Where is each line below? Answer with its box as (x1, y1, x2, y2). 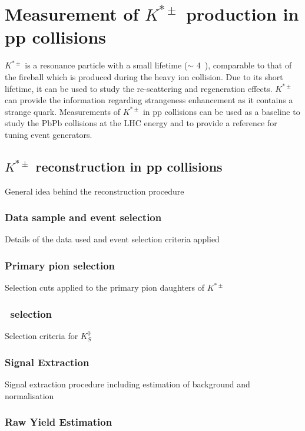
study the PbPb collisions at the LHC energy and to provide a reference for (5, 117, 277, 129)
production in (186, 2, 299, 26)
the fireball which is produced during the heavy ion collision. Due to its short (5, 70, 283, 83)
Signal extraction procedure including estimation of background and (5, 377, 250, 390)
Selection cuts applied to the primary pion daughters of (5, 281, 205, 294)
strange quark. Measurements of (5, 105, 120, 117)
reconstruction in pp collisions (35, 157, 223, 175)
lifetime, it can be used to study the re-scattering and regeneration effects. (5, 82, 273, 94)
